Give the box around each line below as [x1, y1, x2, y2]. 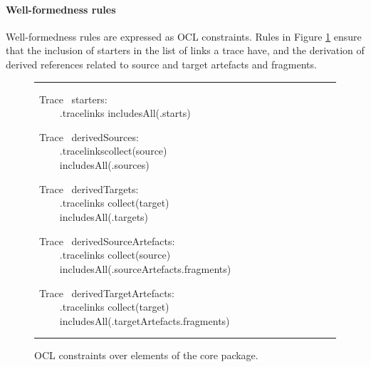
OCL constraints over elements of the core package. [34, 348, 258, 363]
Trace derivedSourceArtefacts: [38, 233, 175, 248]
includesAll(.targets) [59, 209, 149, 224]
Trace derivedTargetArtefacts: [38, 285, 175, 300]
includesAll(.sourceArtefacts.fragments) [59, 261, 231, 276]
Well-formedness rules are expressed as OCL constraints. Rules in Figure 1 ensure [6, 29, 362, 43]
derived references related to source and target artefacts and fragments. [6, 56, 317, 71]
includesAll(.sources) [59, 157, 150, 172]
